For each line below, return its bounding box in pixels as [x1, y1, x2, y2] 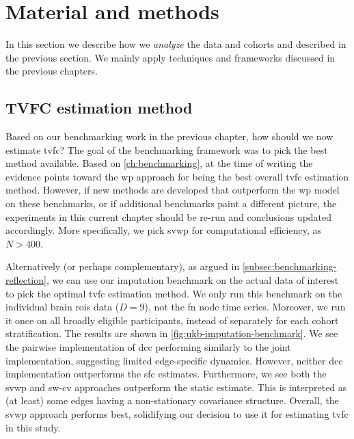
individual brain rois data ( [5, 300, 120, 314]
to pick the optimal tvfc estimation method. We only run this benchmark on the [5, 286, 342, 300]
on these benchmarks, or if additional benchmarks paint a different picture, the [5, 196, 337, 211]
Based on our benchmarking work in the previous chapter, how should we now [5, 129, 333, 144]
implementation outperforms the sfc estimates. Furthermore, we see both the [5, 367, 327, 381]
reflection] [5, 273, 46, 287]
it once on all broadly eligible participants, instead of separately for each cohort [5, 312, 339, 327]
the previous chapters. [5, 64, 98, 78]
